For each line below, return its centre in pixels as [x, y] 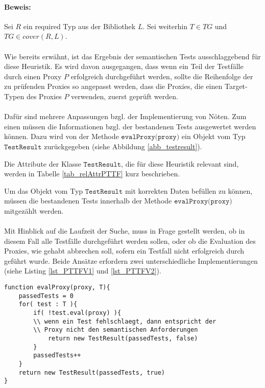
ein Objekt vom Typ [213, 136]
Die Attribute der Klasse [43, 163]
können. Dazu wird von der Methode [62, 136]
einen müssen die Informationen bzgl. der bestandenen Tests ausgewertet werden [130, 126]
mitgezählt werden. [34, 210]
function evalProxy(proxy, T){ [57, 288]
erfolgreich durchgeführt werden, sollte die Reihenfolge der [162, 76]
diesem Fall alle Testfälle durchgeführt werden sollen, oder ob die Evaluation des [130, 241]
